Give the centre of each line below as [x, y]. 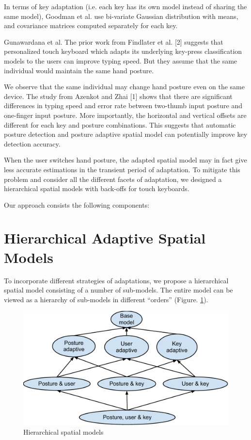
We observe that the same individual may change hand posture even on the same [124, 87]
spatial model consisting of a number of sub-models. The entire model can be [118, 290]
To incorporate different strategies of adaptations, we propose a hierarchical [116, 280]
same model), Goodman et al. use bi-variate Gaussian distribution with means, [121, 16]
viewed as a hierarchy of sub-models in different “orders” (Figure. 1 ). [106, 299]
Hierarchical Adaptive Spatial [105, 238]
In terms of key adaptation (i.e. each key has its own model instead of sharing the [125, 6]
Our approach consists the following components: [77, 204]
